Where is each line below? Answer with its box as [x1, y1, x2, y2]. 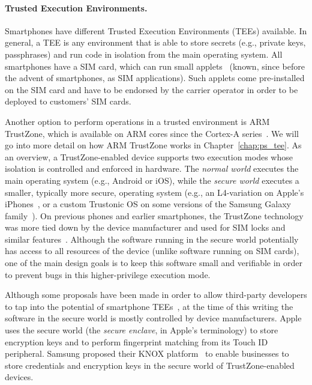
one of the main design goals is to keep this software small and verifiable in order [5, 256, 303, 269]
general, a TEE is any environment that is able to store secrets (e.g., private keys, [5, 36, 306, 49]
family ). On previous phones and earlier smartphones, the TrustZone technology [5, 209, 304, 222]
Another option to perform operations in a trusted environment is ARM [5, 115, 270, 127]
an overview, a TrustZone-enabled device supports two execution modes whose [5, 150, 293, 163]
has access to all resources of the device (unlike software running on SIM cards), [5, 244, 299, 257]
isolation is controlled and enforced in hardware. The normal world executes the [5, 162, 299, 175]
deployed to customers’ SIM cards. [5, 95, 131, 108]
